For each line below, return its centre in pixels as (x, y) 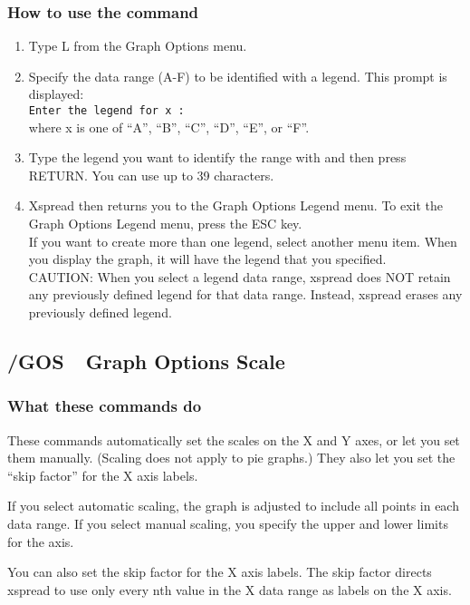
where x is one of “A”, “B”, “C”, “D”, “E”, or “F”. (169, 127)
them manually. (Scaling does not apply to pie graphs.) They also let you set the (231, 458)
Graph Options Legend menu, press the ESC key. (165, 224)
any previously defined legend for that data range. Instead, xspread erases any (245, 294)
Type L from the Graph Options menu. (138, 46)
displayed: (56, 94)
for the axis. (41, 541)
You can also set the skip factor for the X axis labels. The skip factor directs (220, 572)
